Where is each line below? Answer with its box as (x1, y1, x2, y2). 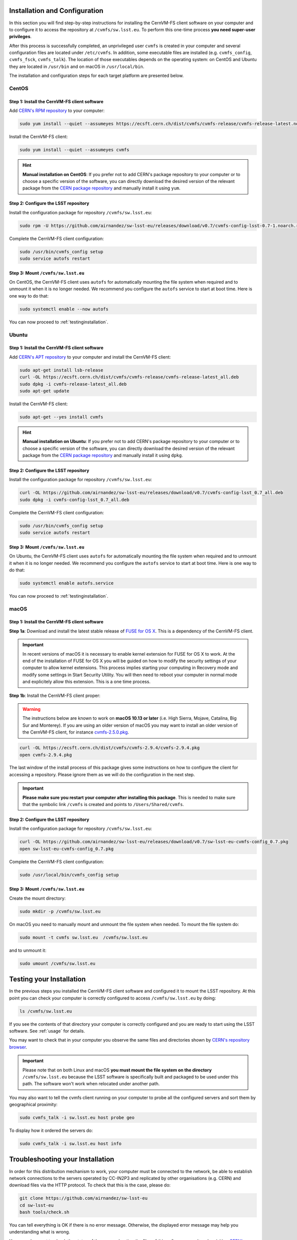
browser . (9, 1044, 27, 1050)
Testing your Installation (9, 975, 86, 984)
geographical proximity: (9, 1102, 58, 1108)
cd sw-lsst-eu (19, 1202, 54, 1208)
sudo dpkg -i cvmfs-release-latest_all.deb (19, 381, 127, 387)
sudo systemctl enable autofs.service (19, 580, 114, 586)
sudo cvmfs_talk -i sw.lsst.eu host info (19, 1141, 122, 1147)
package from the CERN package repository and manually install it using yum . (22, 185, 181, 191)
